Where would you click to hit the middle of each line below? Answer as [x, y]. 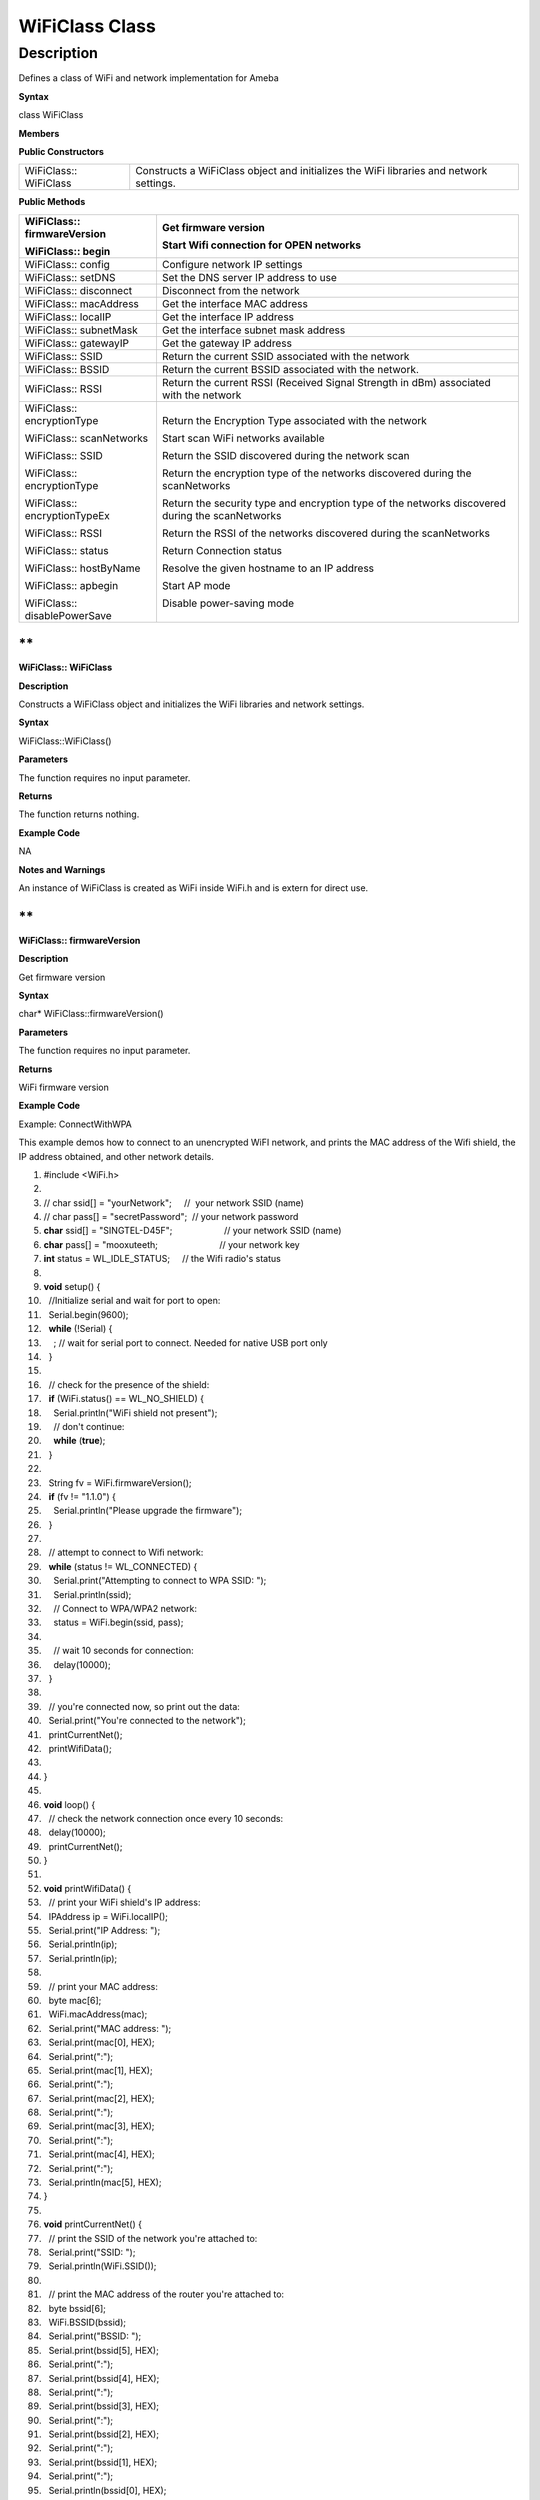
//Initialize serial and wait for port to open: [134, 1301]
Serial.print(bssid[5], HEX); [103, 2350]
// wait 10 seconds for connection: [123, 1651]
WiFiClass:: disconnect [78, 290]
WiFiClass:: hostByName [82, 568]
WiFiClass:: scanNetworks [86, 438]
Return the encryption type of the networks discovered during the [316, 473]
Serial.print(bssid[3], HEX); [104, 2406]
